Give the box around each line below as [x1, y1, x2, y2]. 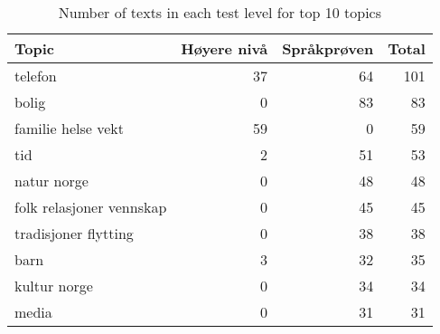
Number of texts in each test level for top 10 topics [58, 2, 382, 23]
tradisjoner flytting [14, 223, 134, 243]
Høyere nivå [181, 38, 268, 59]
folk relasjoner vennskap [14, 196, 167, 217]
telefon [14, 65, 57, 86]
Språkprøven [282, 38, 374, 59]
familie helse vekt [14, 118, 124, 138]
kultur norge [14, 275, 93, 296]
